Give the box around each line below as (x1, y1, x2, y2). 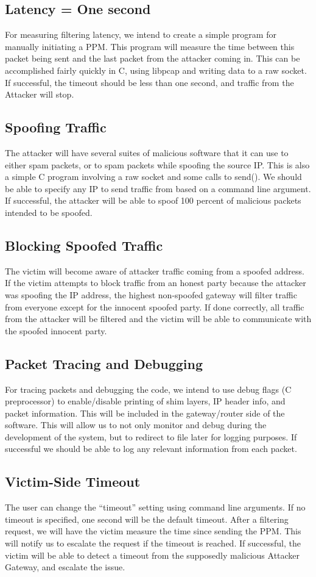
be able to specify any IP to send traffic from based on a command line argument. (5, 182, 311, 195)
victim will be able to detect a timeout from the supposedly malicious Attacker (5, 548, 300, 561)
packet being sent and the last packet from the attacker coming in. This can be (5, 52, 300, 65)
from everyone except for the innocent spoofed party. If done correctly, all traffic (5, 300, 304, 313)
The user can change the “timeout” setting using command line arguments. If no (5, 501, 306, 514)
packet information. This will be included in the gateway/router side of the (5, 406, 285, 419)
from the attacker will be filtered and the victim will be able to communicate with (5, 312, 312, 325)
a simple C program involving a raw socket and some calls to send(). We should (5, 170, 302, 183)
